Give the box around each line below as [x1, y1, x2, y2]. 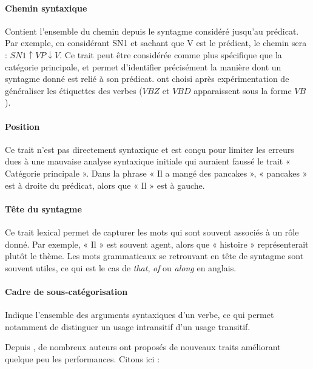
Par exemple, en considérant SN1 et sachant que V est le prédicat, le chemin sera [5, 36, 307, 49]
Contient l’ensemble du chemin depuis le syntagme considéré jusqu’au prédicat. [5, 24, 299, 37]
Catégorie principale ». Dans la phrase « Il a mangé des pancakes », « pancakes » [5, 166, 308, 179]
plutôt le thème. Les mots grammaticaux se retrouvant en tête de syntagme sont [5, 249, 304, 262]
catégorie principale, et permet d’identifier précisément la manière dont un [5, 60, 281, 73]
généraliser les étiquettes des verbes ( [5, 84, 143, 96]
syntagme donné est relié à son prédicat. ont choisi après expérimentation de [5, 72, 289, 85]
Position [5, 120, 40, 132]
